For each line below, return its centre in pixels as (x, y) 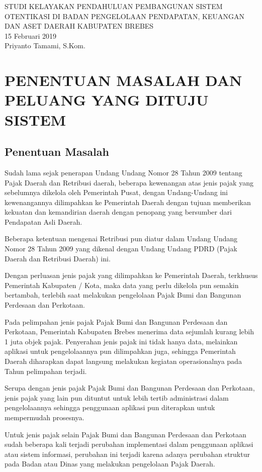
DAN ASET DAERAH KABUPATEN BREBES (79, 26)
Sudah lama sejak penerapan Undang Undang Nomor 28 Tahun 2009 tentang (123, 172)
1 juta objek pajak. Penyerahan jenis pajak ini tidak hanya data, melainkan (121, 341)
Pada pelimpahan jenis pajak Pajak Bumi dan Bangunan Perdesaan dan (116, 321)
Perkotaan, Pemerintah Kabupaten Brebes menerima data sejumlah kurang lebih (129, 332)
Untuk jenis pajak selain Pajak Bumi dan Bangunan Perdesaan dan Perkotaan (125, 434)
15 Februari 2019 (30, 35)
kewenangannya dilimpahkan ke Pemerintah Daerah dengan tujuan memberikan (128, 202)
